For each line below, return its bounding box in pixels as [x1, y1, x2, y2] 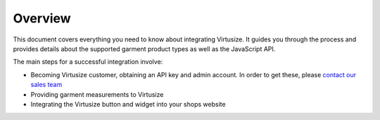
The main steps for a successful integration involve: [13, 58, 163, 66]
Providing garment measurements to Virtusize [30, 90, 164, 98]
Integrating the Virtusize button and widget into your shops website [30, 100, 226, 108]
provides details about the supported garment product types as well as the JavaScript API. [13, 44, 276, 53]
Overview [13, 11, 71, 26]
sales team [30, 81, 63, 89]
